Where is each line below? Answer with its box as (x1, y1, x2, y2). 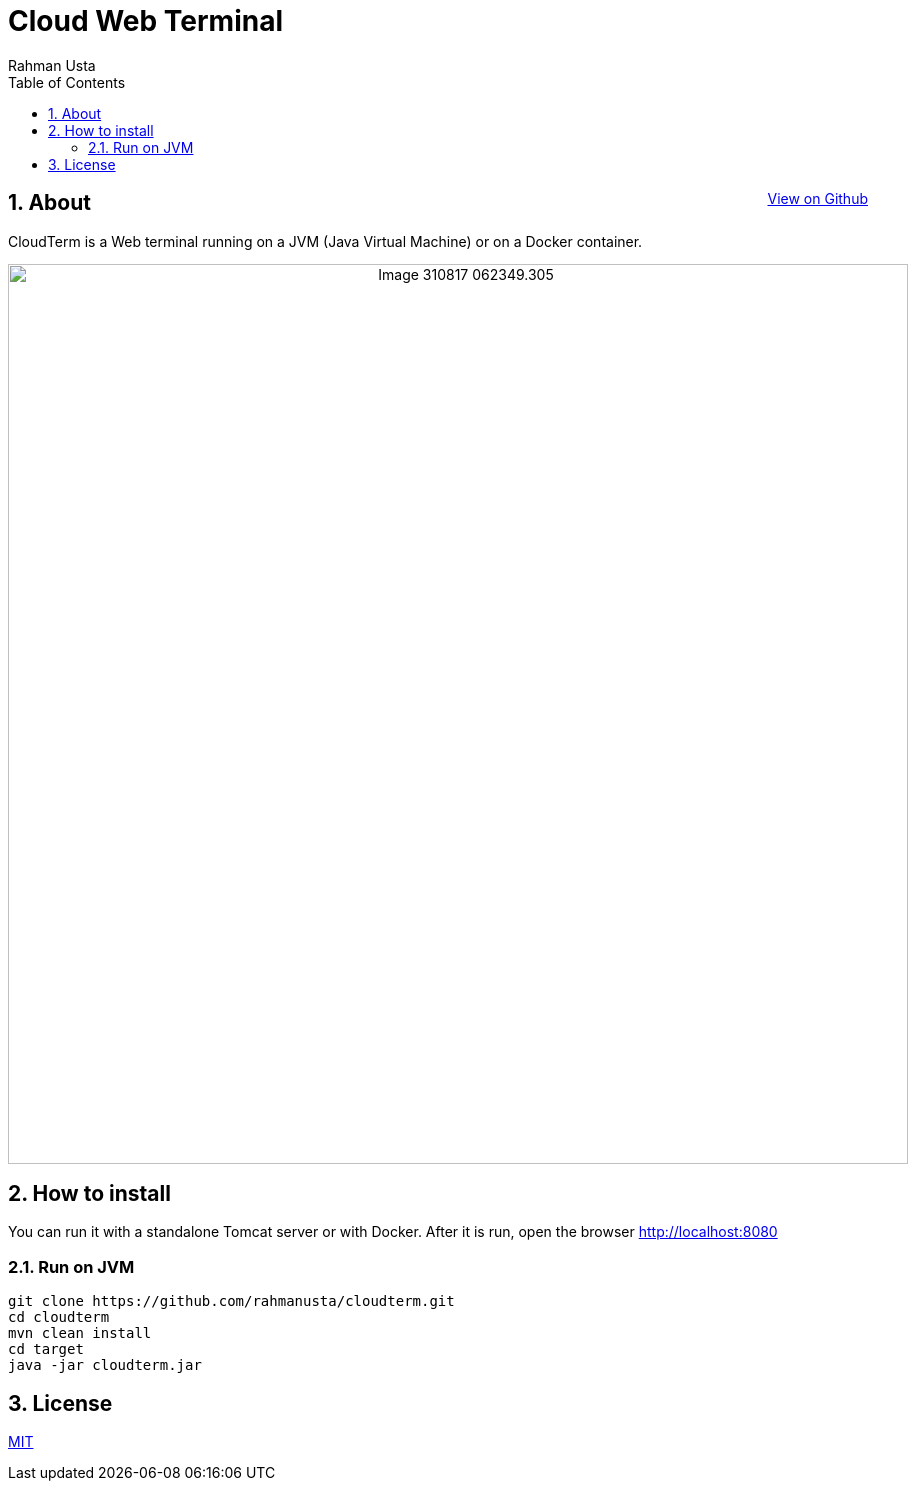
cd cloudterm (8, 1309, 110, 1326)
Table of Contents (8, 73, 126, 91)
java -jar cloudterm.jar (8, 1357, 202, 1374)
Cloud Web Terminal (8, 4, 284, 38)
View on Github (767, 190, 868, 208)
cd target (8, 1341, 84, 1358)
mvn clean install (8, 1325, 152, 1342)
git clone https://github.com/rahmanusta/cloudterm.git (8, 1293, 455, 1310)
